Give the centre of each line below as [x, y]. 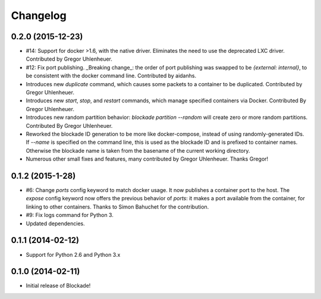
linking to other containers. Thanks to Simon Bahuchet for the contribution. [117, 207]
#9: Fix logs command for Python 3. [70, 215]
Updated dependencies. [56, 224]
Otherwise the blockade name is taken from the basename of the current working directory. [138, 150]
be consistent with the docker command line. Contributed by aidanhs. [111, 76]
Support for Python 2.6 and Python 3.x [73, 254]
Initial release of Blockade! [58, 286]
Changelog [39, 15]
